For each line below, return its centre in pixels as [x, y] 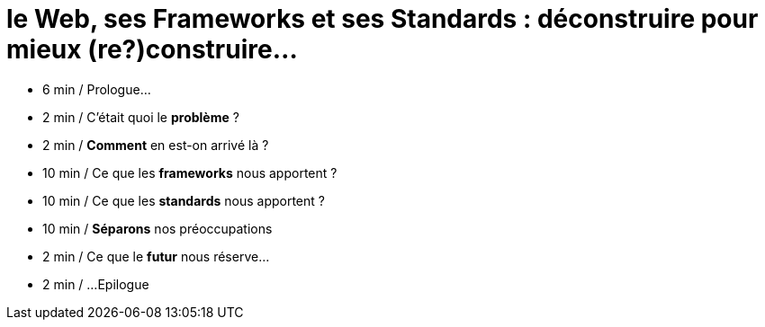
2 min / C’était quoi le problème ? [141, 117]
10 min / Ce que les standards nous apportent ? [184, 200]
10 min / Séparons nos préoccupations [157, 228]
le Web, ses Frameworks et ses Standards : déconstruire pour [382, 19]
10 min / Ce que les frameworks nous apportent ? [190, 172]
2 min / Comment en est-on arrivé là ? [156, 145]
